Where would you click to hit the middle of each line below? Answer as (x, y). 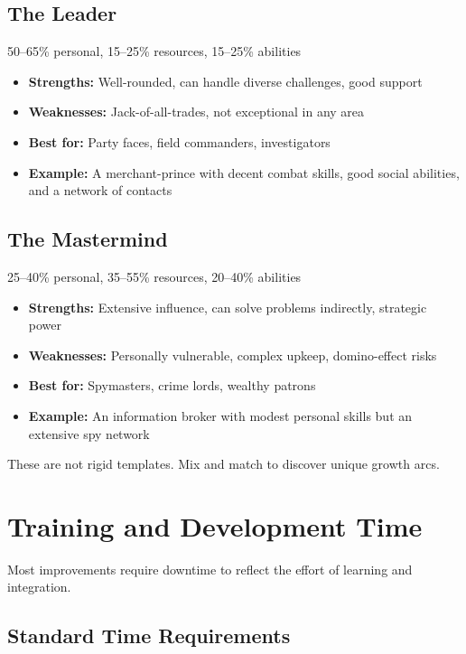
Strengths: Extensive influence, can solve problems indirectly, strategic (228, 307)
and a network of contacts (100, 190)
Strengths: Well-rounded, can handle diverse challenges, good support (225, 81)
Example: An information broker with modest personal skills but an (220, 415)
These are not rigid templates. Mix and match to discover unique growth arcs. (224, 464)
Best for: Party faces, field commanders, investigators (179, 141)
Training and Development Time (215, 525)
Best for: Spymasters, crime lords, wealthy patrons (172, 385)
